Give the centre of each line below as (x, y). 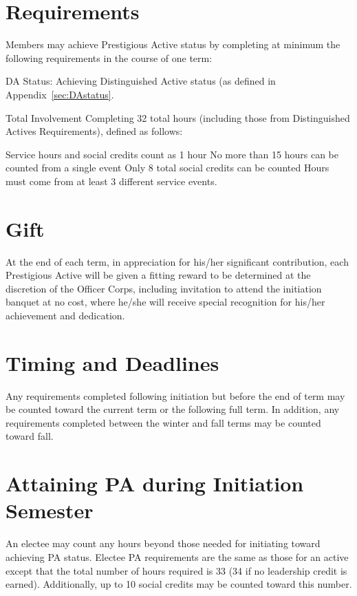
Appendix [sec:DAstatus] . (60, 94)
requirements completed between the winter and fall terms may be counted (163, 422)
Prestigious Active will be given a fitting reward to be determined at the (158, 275)
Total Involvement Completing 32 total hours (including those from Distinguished (178, 117)
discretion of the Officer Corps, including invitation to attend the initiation (164, 288)
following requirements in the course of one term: (109, 57)
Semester (50, 510)
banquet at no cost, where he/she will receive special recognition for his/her (165, 302)
